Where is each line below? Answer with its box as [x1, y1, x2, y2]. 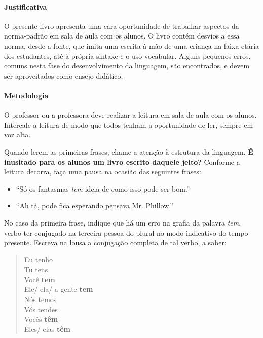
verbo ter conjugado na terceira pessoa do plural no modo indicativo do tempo [4, 227, 248, 238]
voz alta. [4, 129, 31, 140]
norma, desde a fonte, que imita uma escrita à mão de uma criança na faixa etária [4, 40, 259, 51]
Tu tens [24, 264, 48, 275]
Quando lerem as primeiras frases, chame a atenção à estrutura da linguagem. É [4, 146, 253, 157]
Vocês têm [24, 314, 58, 324]
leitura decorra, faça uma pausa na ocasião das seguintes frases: [4, 166, 201, 177]
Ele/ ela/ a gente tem [24, 284, 93, 294]
